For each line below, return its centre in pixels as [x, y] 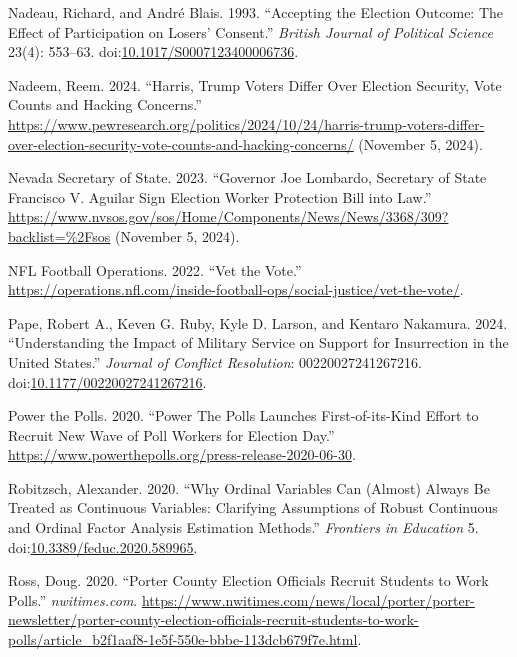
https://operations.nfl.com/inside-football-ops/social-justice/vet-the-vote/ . [236, 289]
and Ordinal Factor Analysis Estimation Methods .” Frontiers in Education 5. [243, 527]
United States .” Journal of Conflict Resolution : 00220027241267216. [215, 361]
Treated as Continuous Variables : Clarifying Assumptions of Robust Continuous [253, 507]
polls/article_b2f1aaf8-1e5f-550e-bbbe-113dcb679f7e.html [183, 639]
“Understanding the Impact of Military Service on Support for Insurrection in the [258, 342]
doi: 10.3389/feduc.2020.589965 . [103, 546]
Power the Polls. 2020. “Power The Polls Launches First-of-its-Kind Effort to [243, 415]
